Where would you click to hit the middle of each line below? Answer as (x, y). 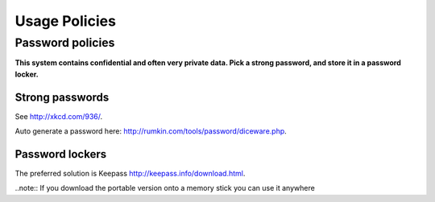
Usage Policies (66, 21)
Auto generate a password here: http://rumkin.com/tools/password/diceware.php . (151, 131)
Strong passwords (62, 97)
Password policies (65, 43)
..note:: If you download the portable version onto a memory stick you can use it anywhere (165, 188)
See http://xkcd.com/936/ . (59, 116)
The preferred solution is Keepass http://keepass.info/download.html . (130, 173)
